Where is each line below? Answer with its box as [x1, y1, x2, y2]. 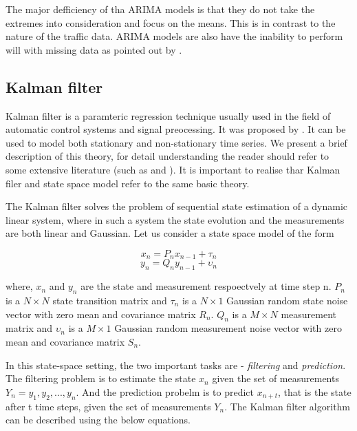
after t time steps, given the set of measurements [6, 399, 211, 413]
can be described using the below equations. [6, 412, 191, 427]
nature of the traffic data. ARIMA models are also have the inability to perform [6, 29, 343, 43]
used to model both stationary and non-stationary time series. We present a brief [6, 135, 347, 149]
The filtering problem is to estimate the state [6, 371, 196, 386]
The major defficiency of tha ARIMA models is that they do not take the [6, 2, 315, 16]
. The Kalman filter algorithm [224, 399, 351, 413]
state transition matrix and [52, 293, 167, 307]
